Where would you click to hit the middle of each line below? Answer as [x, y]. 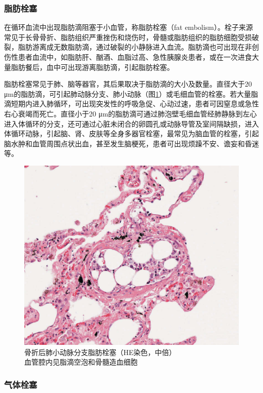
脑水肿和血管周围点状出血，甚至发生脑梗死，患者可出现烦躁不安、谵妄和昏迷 [131, 143]
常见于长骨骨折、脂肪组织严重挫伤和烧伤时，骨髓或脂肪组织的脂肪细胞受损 [128, 37]
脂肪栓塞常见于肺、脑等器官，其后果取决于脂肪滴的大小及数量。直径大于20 [128, 84]
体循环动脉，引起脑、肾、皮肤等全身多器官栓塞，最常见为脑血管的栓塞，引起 [131, 133]
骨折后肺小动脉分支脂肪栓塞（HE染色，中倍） [100, 352]
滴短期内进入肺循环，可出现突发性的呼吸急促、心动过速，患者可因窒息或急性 [131, 104]
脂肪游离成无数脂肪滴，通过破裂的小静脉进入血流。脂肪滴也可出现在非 [135, 47]
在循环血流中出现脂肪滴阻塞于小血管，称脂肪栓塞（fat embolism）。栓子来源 [129, 27]
